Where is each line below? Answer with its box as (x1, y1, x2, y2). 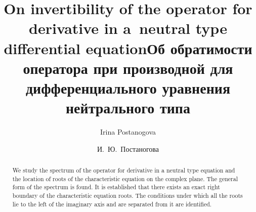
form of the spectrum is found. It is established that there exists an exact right (12, 183, 220, 191)
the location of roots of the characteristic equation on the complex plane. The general (12, 174, 238, 183)
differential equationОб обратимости (4, 37, 252, 58)
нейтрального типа (65, 97, 191, 118)
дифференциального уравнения (25, 77, 231, 98)
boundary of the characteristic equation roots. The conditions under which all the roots (12, 191, 243, 200)
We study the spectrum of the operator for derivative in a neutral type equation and (12, 166, 235, 175)
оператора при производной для (23, 57, 233, 78)
